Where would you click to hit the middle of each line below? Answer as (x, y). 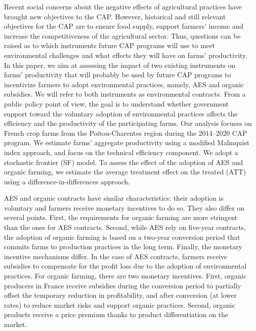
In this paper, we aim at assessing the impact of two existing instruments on (120, 65)
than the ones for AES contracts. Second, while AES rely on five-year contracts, (125, 227)
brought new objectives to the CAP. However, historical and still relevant (115, 16)
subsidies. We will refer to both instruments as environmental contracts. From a (125, 94)
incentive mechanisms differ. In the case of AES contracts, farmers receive (116, 256)
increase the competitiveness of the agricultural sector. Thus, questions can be (122, 35)
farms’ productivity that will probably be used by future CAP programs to (118, 75)
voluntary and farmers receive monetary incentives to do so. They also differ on (124, 207)
